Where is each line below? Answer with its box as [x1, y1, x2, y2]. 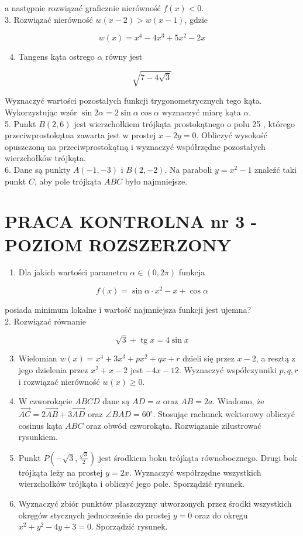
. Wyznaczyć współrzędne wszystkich [129, 466, 261, 478]
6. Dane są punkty [5, 163, 71, 175]
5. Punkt [5, 117, 36, 129]
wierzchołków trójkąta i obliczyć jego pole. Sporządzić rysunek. [18, 477, 245, 490]
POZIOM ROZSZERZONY [5, 232, 232, 256]
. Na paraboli [164, 163, 212, 175]
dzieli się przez [183, 352, 235, 364]
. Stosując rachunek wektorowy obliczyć [153, 408, 295, 420]
